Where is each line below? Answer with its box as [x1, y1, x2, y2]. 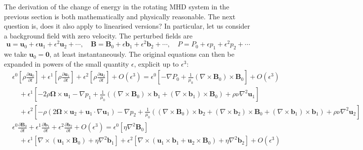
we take [4, 49, 27, 59]
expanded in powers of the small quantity [4, 58, 129, 69]
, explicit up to [134, 58, 179, 69]
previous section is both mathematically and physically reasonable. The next [4, 11, 236, 21]
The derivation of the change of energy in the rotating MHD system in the [4, 1, 229, 11]
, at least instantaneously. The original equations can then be [49, 49, 235, 59]
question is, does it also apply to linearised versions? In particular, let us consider [4, 21, 251, 31]
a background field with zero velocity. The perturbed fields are [4, 30, 193, 40]
